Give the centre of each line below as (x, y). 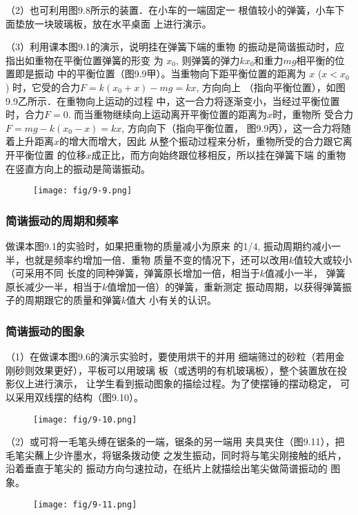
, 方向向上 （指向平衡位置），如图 (271, 87)
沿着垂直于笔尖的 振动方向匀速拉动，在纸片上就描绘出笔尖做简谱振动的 (167, 468)
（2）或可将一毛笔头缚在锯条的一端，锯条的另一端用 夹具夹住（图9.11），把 (175, 441)
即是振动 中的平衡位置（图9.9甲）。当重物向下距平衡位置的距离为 (160, 74)
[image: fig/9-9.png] (83, 191)
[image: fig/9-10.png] (85, 419)
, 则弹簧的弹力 (208, 60)
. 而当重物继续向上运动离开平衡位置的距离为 (168, 114)
